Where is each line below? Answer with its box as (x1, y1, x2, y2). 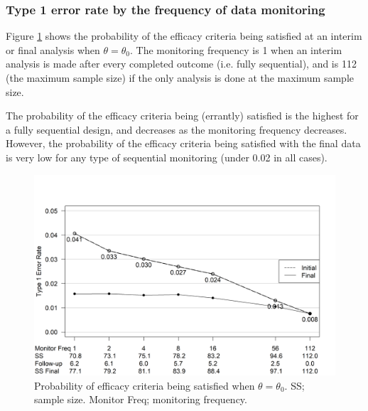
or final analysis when (6, 42, 100, 57)
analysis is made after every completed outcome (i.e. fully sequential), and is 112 (6, 56, 357, 71)
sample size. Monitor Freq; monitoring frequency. (34, 392, 247, 407)
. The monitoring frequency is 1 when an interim (129, 42, 342, 57)
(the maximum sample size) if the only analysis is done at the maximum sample (6, 70, 355, 85)
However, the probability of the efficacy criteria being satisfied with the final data (6, 136, 361, 151)
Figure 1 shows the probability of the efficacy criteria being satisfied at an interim (6, 28, 362, 43)
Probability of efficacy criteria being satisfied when (34, 378, 255, 393)
